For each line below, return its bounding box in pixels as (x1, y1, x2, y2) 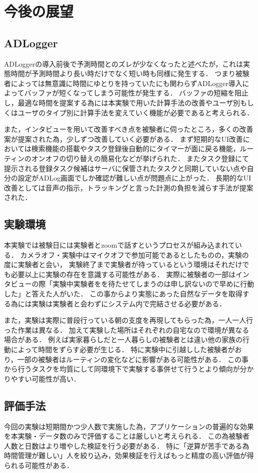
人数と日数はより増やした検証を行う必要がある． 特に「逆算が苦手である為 (4, 440, 250, 451)
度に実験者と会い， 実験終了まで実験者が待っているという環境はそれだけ (4, 259, 242, 270)
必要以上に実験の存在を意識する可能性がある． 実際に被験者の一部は (10, 269, 236, 279)
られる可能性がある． (4, 460, 73, 470)
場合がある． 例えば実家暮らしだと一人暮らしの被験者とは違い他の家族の (4, 334, 243, 345)
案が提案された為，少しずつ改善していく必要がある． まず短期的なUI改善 (4, 133, 243, 144)
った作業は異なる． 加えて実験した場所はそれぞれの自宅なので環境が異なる (4, 324, 249, 335)
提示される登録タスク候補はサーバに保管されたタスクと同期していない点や (4, 163, 247, 173)
